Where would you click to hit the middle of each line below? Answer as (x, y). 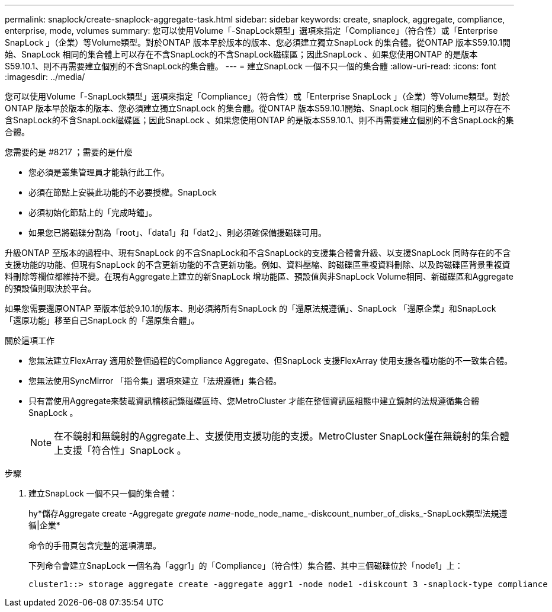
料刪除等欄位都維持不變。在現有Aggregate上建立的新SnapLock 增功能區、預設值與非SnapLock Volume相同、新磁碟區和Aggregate (259, 276)
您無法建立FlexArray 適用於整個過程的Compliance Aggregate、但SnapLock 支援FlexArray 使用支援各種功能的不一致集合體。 (271, 361)
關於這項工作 (30, 340)
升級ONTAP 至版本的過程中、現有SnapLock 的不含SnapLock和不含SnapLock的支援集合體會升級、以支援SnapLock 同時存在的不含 (258, 253)
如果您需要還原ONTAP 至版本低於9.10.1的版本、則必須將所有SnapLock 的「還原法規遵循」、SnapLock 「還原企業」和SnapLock (251, 308)
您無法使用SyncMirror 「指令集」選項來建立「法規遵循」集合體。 (155, 381)
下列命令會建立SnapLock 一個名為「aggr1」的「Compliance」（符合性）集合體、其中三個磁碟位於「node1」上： (246, 565)
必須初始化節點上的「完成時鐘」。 (93, 212)
